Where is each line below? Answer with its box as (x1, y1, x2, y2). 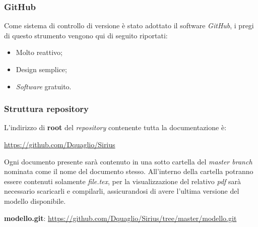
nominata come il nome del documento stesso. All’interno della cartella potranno (4, 166, 253, 177)
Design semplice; (16, 64, 67, 74)
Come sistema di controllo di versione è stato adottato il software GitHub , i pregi (4, 20, 254, 31)
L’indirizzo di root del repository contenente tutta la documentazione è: (4, 122, 227, 133)
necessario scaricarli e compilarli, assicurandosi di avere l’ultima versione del (4, 186, 239, 196)
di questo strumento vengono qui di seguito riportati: (4, 30, 168, 40)
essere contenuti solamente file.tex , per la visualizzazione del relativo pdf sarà (4, 176, 241, 186)
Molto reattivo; (16, 47, 63, 58)
